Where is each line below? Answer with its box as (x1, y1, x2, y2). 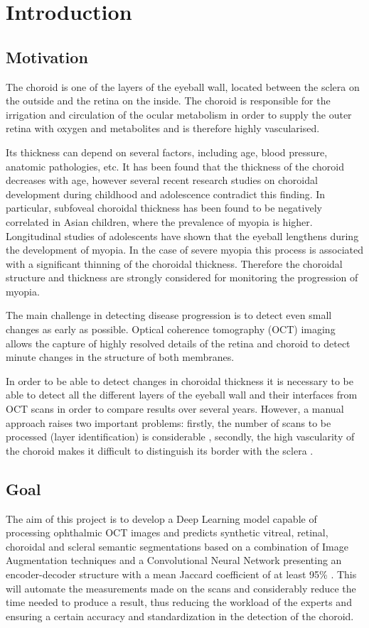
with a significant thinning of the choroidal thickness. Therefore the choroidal (6, 256, 343, 271)
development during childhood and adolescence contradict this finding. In (6, 186, 326, 201)
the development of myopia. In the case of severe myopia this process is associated (6, 242, 364, 257)
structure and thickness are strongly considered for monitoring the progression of (6, 270, 358, 285)
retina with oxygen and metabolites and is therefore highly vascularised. (6, 121, 320, 136)
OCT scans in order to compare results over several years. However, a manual (6, 401, 344, 416)
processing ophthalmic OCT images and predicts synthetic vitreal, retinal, (6, 525, 328, 540)
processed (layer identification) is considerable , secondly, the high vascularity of (6, 429, 355, 444)
